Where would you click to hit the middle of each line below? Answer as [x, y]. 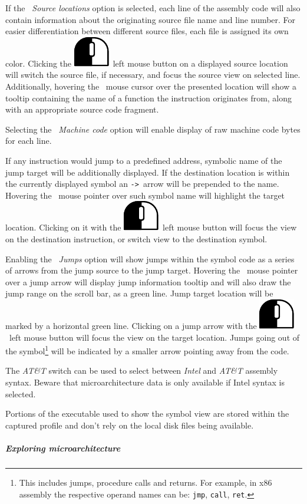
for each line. [29, 141]
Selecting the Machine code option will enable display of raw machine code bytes [153, 129]
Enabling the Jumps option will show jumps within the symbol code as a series [150, 258]
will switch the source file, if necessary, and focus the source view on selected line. [153, 75]
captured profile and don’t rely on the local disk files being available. [130, 425]
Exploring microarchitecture [63, 448]
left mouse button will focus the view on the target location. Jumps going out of [154, 337]
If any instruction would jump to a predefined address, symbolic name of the [144, 160]
